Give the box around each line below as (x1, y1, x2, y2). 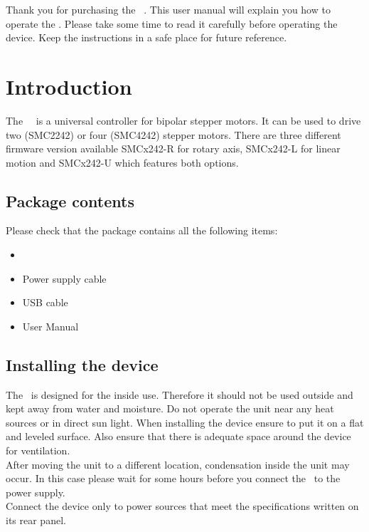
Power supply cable (22, 271, 107, 286)
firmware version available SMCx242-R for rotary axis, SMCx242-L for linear (6, 141, 341, 156)
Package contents (6, 189, 134, 212)
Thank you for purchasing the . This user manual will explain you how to (6, 2, 331, 16)
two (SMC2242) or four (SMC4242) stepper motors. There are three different (6, 127, 341, 142)
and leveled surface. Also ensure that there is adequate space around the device (6, 429, 351, 444)
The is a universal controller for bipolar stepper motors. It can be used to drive (6, 113, 361, 127)
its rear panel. (6, 513, 66, 527)
